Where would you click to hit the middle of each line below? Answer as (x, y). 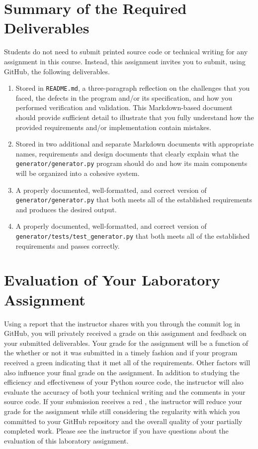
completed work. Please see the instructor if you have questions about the (116, 431)
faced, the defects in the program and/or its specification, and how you (124, 97)
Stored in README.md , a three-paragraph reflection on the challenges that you (133, 88)
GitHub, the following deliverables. (57, 71)
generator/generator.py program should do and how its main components (131, 163)
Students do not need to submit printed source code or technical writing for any (126, 52)
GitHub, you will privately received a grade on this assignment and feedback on (125, 333)
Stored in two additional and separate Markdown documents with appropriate (135, 144)
